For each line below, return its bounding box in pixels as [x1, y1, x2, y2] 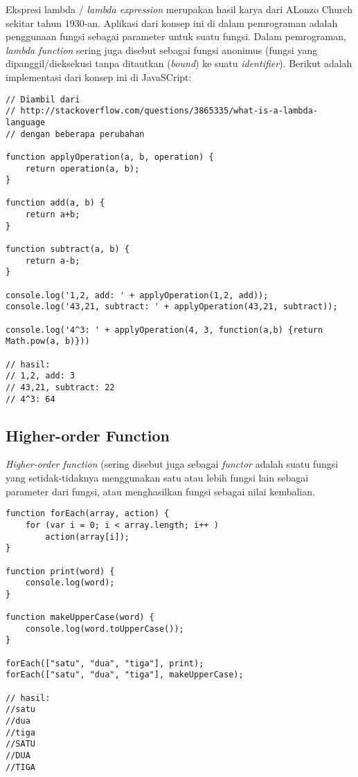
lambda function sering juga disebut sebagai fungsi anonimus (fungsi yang [6, 42, 318, 57]
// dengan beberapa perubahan [6, 129, 145, 139]
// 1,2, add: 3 [6, 371, 75, 381]
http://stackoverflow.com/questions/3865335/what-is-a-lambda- [20, 106, 319, 116]
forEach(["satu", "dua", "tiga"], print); [6, 658, 204, 668]
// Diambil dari [6, 94, 80, 104]
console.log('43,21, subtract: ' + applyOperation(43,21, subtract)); [6, 302, 338, 312]
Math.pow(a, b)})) [6, 336, 90, 347]
